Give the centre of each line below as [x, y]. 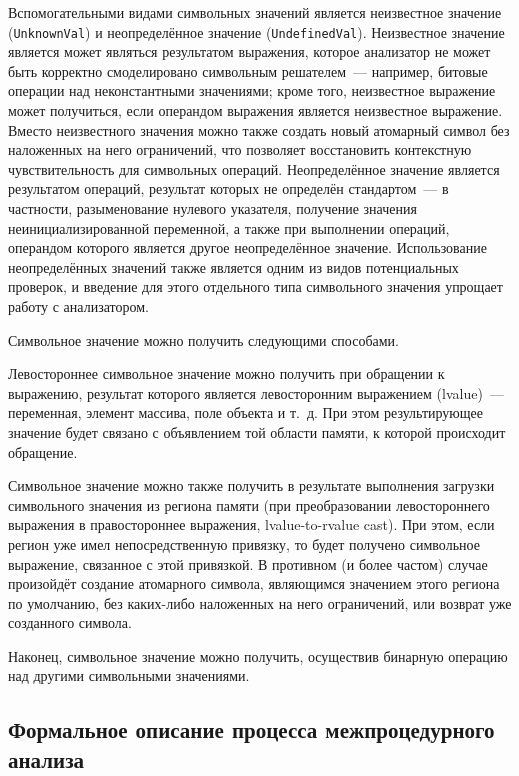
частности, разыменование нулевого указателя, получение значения [212, 208]
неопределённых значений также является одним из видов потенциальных [233, 266]
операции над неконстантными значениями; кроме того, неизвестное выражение [252, 90]
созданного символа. [70, 622]
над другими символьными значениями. [129, 675]
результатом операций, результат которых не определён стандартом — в [228, 188]
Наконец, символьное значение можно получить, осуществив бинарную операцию [258, 655]
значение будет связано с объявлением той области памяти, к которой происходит [257, 431]
